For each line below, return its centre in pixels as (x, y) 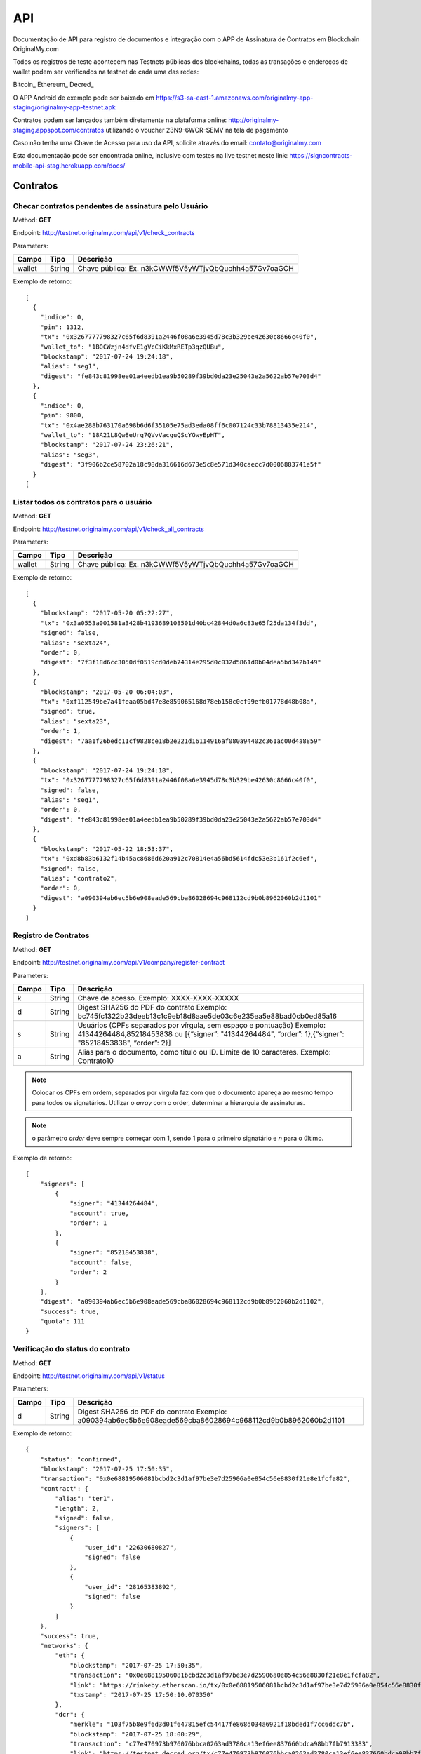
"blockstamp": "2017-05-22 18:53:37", (107, 849)
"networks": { (64, 1646)
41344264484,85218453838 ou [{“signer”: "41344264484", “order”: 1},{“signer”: (211, 1033)
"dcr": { (70, 1714)
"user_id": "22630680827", (131, 1548)
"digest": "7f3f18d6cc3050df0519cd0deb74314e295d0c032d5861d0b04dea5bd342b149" (181, 662)
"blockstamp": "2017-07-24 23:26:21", (107, 445)
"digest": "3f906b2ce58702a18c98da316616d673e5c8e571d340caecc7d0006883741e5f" (181, 464)
